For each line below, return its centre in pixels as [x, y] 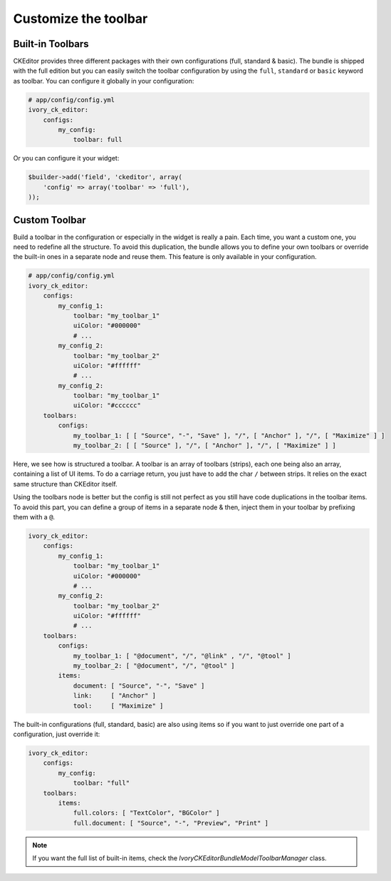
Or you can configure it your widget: [66, 158]
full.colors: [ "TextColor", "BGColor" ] [146, 813]
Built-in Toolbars [51, 44]
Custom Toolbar [49, 220]
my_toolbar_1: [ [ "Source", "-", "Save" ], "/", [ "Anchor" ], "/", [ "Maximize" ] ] [229, 436]
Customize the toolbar [80, 19]
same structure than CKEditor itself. [65, 484]
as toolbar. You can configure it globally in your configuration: [104, 81]
